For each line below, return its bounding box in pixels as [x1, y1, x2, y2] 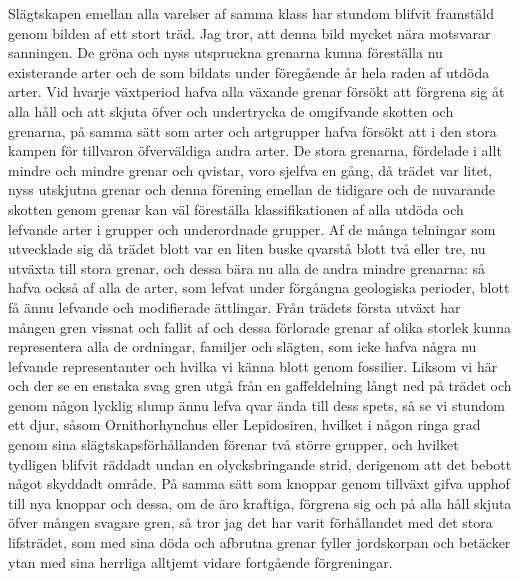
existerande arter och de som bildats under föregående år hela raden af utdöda [8, 61, 490, 82]
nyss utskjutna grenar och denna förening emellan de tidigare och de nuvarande [8, 179, 495, 200]
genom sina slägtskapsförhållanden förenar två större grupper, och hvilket [8, 434, 459, 455]
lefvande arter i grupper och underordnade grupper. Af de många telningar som [8, 218, 496, 239]
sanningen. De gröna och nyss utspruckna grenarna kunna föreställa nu [8, 42, 443, 63]
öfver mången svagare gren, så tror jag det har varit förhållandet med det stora [8, 512, 493, 533]
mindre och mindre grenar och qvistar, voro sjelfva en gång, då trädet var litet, [8, 159, 493, 180]
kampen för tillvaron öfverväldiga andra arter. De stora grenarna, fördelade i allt [8, 140, 502, 161]
